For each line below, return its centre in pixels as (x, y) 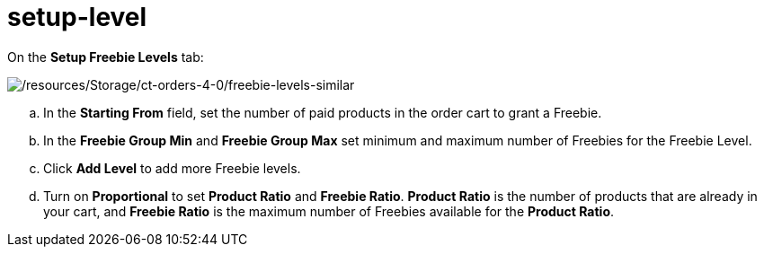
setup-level (77, 17)
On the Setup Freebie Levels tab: (106, 57)
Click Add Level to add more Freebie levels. (172, 168)
